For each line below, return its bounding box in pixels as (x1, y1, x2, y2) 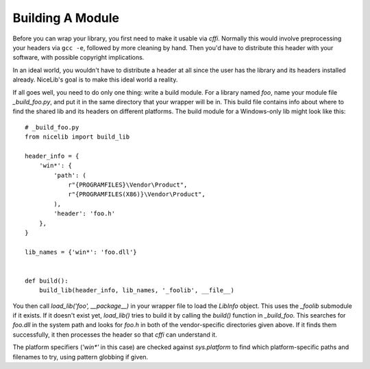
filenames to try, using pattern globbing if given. (12, 353, 149, 361)
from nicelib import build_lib (25, 133, 130, 141)
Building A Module (12, 10, 120, 25)
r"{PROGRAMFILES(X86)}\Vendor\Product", (68, 191, 206, 198)
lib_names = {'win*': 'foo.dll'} (25, 248, 137, 256)
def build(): (25, 276, 69, 285)
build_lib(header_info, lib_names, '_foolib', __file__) (38, 287, 234, 294)
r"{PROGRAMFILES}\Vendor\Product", (68, 181, 188, 189)
